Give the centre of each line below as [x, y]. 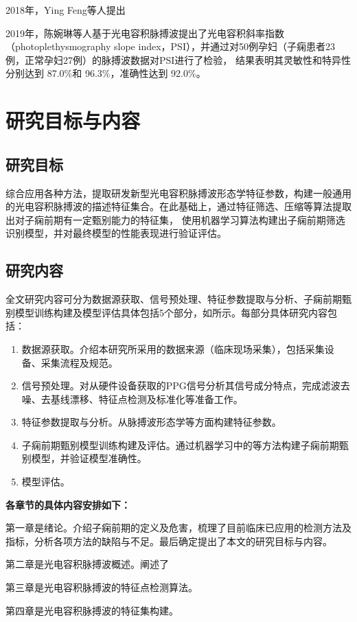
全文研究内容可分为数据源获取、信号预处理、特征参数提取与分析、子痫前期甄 [178, 299]
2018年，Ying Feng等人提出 [66, 10]
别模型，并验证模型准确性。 [84, 458]
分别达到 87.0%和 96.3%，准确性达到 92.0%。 [106, 73]
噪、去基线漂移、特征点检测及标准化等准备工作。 [132, 399]
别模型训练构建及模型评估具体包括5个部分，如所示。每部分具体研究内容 [166, 312]
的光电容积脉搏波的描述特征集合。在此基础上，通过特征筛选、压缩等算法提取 [178, 206]
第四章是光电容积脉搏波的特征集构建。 [92, 610]
